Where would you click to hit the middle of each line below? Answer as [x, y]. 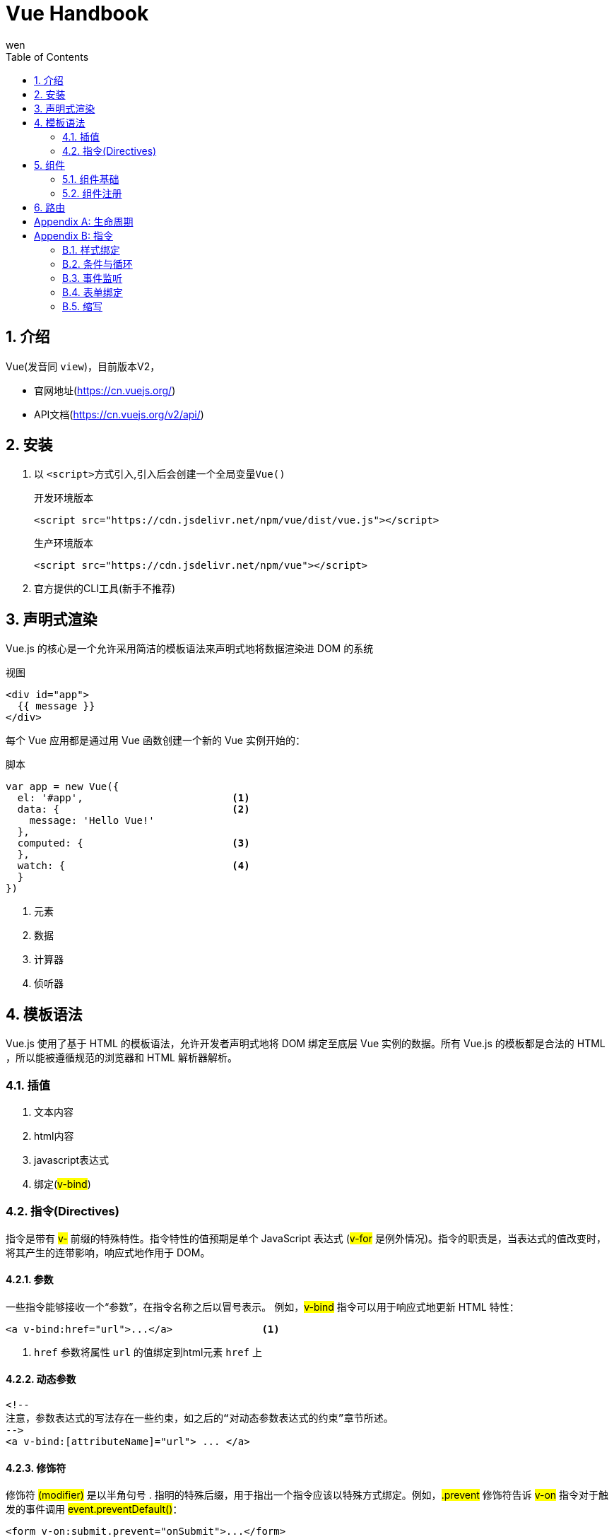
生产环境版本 [64, 543]
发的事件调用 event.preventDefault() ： [94, 1509]
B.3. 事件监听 [93, 278]
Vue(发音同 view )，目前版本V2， [83, 366]
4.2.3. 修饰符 [36, 1468]
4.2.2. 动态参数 [41, 1379]
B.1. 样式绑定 [91, 249]
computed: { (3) [134, 843]
